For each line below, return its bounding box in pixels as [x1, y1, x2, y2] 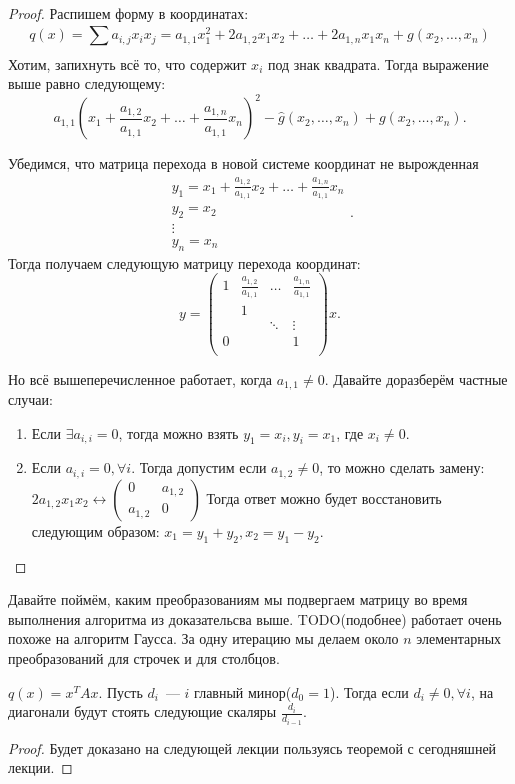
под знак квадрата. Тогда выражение [267, 53, 489, 74]
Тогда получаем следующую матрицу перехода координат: [8, 252, 361, 273]
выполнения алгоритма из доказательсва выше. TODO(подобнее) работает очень [8, 608, 502, 629]
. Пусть [98, 681, 143, 702]
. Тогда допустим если [131, 457, 267, 478]
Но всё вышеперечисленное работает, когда [8, 368, 272, 389]
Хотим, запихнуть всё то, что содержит [8, 53, 247, 74]
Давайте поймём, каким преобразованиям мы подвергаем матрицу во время [8, 589, 468, 610]
